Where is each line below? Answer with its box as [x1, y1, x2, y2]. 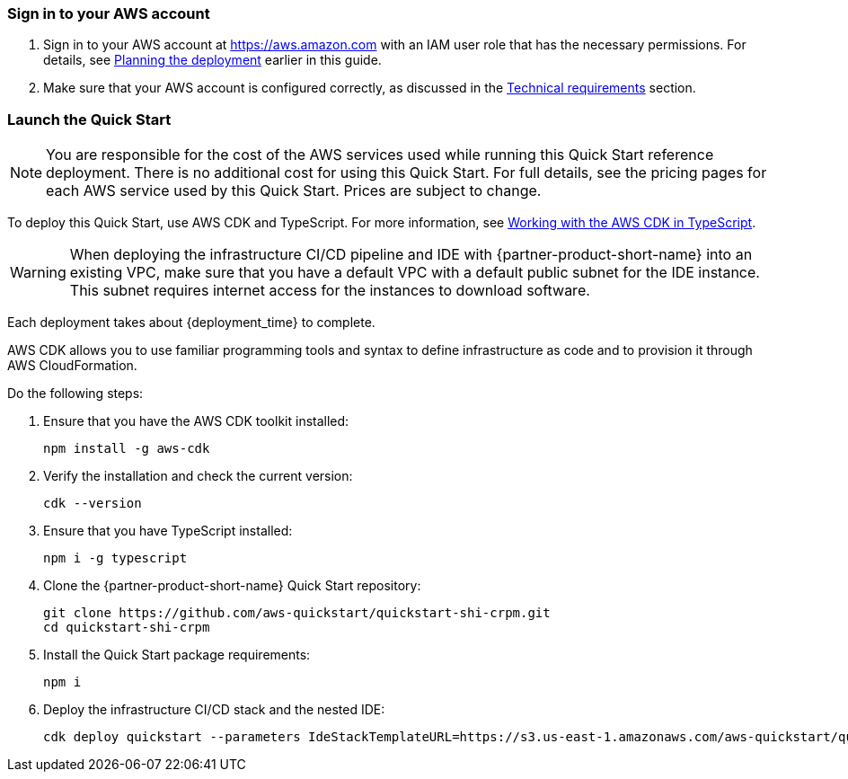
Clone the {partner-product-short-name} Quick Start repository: [43, 578, 421, 594]
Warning [10, 263, 66, 282]
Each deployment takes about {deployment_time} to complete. [7, 314, 375, 331]
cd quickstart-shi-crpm [43, 620, 210, 635]
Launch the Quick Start [7, 110, 172, 128]
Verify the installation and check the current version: [43, 468, 353, 484]
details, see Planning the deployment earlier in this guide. [43, 52, 382, 68]
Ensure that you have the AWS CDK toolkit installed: [43, 413, 349, 429]
